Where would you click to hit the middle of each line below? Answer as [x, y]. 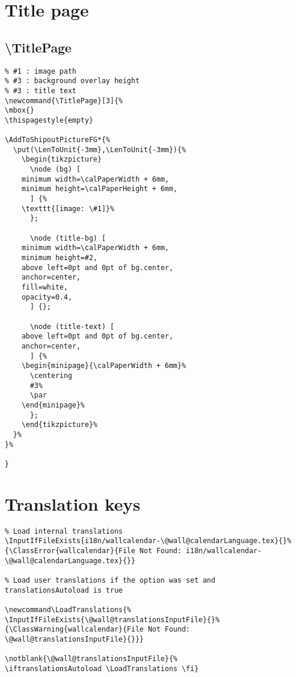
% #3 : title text [41, 91]
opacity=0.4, [47, 297]
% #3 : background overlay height [72, 81]
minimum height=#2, [59, 258]
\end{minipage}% [53, 405]
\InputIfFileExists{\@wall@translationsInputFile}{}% [112, 620]
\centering [51, 375]
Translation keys [73, 503]
